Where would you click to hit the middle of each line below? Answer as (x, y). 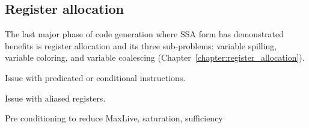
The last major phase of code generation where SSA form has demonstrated (145, 34)
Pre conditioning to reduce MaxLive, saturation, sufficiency (114, 118)
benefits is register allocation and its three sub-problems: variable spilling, (141, 45)
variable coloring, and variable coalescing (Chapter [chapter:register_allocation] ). (155, 57)
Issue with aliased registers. (55, 98)
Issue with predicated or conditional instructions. (95, 77)
